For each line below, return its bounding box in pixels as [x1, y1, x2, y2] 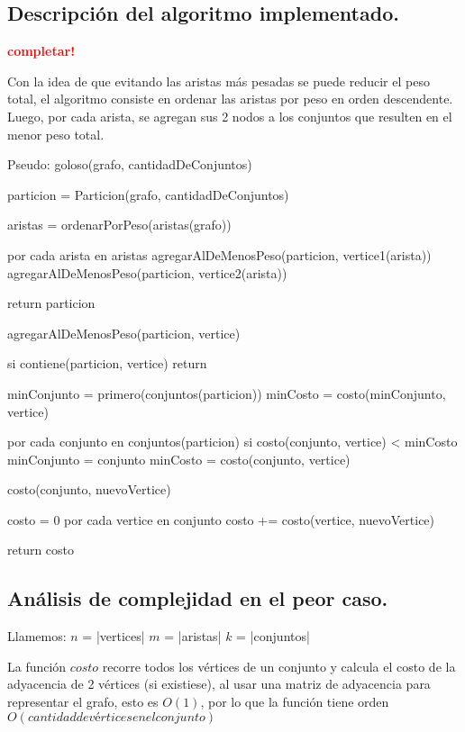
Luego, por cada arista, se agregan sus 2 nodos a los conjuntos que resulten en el [7, 106, 452, 125]
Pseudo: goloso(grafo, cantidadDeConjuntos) [7, 155, 252, 174]
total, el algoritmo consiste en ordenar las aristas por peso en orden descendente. [7, 89, 453, 108]
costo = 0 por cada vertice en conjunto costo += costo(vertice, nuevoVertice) [7, 510, 435, 529]
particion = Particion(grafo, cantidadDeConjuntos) [7, 185, 289, 203]
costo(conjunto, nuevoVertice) [7, 480, 171, 499]
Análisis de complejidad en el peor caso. [7, 584, 388, 612]
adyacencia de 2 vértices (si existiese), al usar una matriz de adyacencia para [7, 674, 431, 693]
